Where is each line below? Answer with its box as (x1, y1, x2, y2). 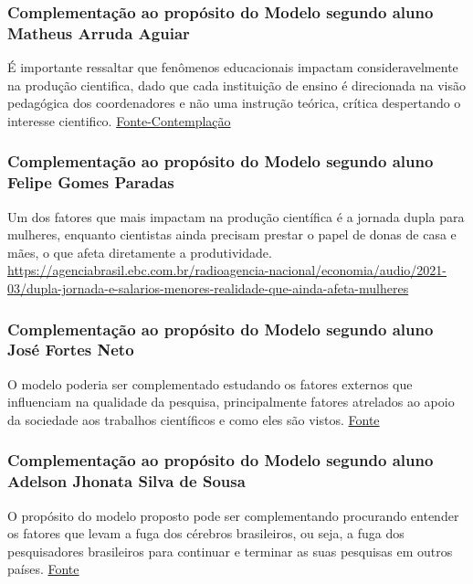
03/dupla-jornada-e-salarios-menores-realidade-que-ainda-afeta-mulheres (7, 279, 409, 298)
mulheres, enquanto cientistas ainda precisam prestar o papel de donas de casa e (7, 225, 457, 244)
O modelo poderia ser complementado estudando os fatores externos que (7, 374, 413, 393)
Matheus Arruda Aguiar (7, 21, 190, 44)
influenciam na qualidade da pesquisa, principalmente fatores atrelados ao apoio (7, 392, 455, 411)
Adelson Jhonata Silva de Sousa (7, 470, 246, 493)
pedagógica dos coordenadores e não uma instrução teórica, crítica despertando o (7, 93, 461, 112)
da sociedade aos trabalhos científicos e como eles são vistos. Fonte (7, 409, 380, 429)
